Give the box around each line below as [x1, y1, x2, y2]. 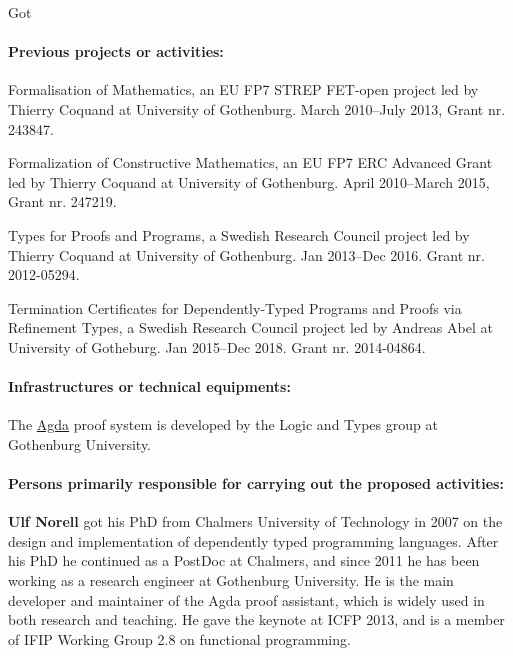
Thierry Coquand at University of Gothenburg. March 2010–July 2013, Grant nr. [8, 98, 506, 119]
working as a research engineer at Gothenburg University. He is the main [8, 570, 454, 591]
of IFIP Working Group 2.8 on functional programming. [8, 628, 351, 649]
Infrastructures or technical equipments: [8, 376, 291, 397]
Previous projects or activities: [8, 41, 224, 62]
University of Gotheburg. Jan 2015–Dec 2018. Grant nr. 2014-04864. [8, 336, 426, 357]
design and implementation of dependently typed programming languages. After [8, 530, 499, 551]
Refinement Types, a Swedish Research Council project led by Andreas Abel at [8, 317, 493, 338]
